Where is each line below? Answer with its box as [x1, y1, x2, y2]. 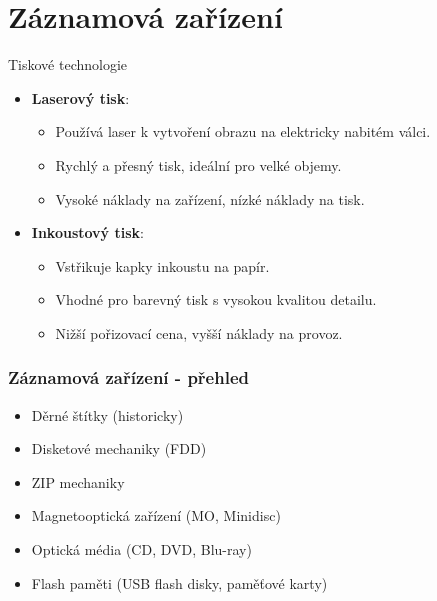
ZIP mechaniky [31, 471, 125, 492]
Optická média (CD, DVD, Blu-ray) [31, 539, 252, 560]
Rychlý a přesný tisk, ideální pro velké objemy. [55, 154, 342, 175]
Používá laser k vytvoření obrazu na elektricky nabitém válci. [55, 121, 431, 142]
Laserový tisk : [31, 87, 130, 108]
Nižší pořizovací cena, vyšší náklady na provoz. [55, 322, 343, 343]
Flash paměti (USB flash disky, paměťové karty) [31, 572, 328, 593]
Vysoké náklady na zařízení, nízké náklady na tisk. [55, 188, 365, 209]
